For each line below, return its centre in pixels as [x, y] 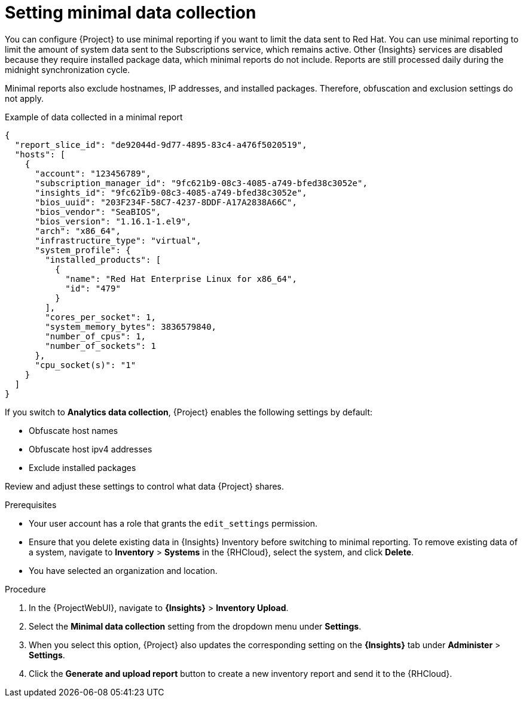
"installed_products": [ [103, 259]
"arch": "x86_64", [78, 231]
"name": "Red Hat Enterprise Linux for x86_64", [181, 279]
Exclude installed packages [82, 467]
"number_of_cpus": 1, [96, 336]
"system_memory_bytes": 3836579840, [131, 326]
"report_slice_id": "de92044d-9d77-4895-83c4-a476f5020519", [161, 145]
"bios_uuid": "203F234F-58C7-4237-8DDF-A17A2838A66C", [166, 202]
